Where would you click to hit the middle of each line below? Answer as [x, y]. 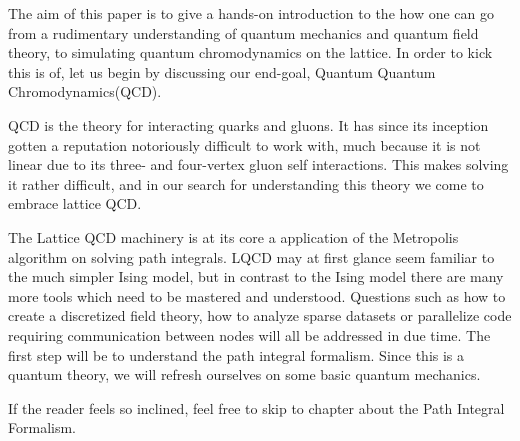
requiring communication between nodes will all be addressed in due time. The [249, 334]
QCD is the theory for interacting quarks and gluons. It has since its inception [248, 124]
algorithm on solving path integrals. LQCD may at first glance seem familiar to [251, 256]
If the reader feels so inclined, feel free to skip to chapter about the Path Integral [256, 407]
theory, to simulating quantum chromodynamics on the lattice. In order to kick [250, 52]
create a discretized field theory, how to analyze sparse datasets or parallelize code [260, 315]
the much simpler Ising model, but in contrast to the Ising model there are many [256, 276]
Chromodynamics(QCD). [85, 91]
